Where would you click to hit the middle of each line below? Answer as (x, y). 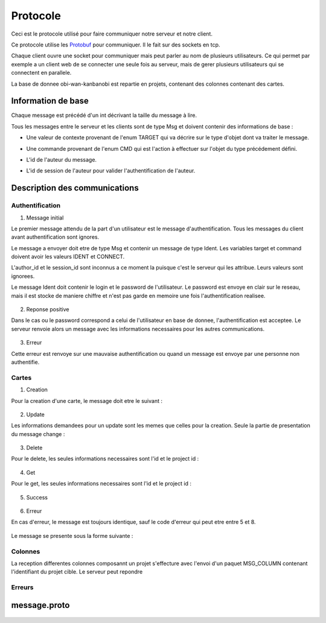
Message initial (45, 218)
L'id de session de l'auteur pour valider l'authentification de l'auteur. (111, 171)
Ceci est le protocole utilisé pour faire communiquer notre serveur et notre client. (112, 34)
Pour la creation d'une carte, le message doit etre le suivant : (87, 400)
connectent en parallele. (41, 73)
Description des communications (75, 188)
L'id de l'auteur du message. (61, 159)
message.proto (40, 605)
